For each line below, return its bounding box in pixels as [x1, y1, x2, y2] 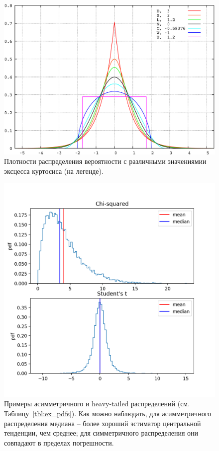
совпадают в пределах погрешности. [4, 437, 114, 448]
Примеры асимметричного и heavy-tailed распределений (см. [4, 398, 190, 409]
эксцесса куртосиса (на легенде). [4, 165, 104, 176]
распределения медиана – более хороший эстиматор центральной [4, 418, 201, 428]
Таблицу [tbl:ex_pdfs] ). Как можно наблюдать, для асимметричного [4, 408, 212, 418]
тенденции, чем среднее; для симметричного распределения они [4, 428, 199, 438]
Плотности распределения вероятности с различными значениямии [4, 156, 207, 166]
